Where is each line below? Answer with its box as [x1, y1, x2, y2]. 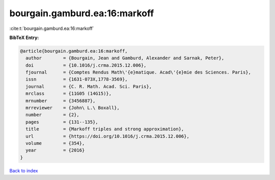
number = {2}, [25, 112, 80, 118]
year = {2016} [25, 148, 85, 153]
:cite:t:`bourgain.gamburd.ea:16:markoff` [9, 25, 94, 31]
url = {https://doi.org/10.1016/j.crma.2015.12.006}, [25, 133, 189, 139]
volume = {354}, [25, 140, 85, 146]
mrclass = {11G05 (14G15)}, [25, 91, 112, 96]
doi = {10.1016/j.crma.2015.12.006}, [25, 62, 147, 68]
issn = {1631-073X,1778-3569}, [25, 77, 128, 82]
